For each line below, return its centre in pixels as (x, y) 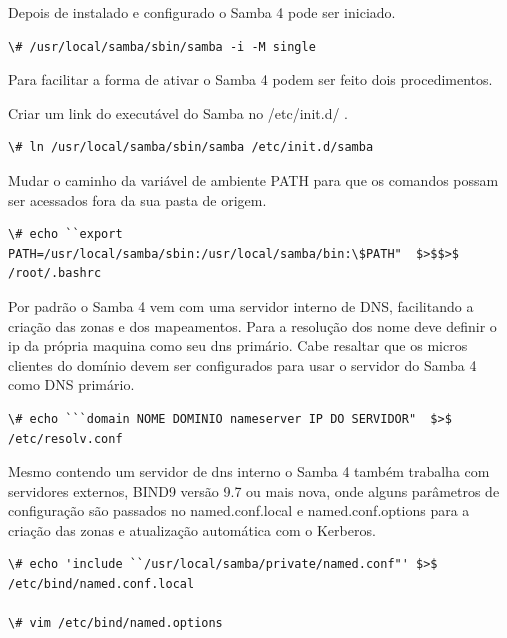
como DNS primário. (71, 384)
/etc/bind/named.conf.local (101, 584)
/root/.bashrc (55, 273)
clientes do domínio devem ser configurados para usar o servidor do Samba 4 (242, 364)
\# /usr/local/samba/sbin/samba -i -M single (162, 46)
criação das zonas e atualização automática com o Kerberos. (192, 529)
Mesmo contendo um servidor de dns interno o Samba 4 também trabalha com (249, 471)
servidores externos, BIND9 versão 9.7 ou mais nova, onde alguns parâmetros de (254, 490)
